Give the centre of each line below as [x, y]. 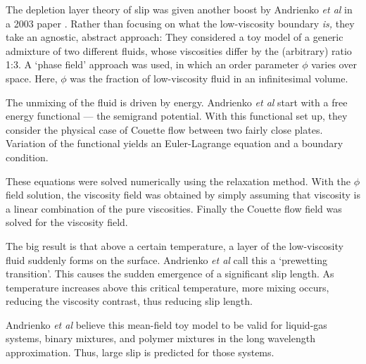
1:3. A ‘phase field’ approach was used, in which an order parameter [152, 64]
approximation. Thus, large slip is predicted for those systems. [140, 352]
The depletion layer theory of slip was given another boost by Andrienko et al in [179, 9]
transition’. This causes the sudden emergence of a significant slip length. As [170, 274]
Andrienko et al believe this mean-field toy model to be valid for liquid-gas [166, 324]
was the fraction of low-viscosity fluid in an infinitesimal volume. [209, 78]
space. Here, [32, 78]
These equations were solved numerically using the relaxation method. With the [178, 181]
